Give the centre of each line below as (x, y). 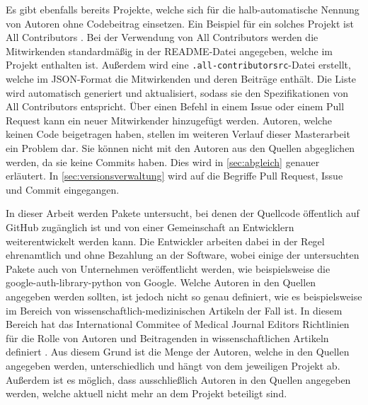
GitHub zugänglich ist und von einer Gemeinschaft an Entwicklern (150, 227)
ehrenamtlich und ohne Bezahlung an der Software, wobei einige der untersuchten (183, 255)
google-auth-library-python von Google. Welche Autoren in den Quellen (161, 282)
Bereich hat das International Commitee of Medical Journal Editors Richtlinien (178, 324)
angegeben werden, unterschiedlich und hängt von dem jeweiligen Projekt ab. (173, 365)
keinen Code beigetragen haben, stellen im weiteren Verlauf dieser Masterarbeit (178, 134)
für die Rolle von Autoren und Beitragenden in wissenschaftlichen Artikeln (167, 337)
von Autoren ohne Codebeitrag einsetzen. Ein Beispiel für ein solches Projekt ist (180, 23)
